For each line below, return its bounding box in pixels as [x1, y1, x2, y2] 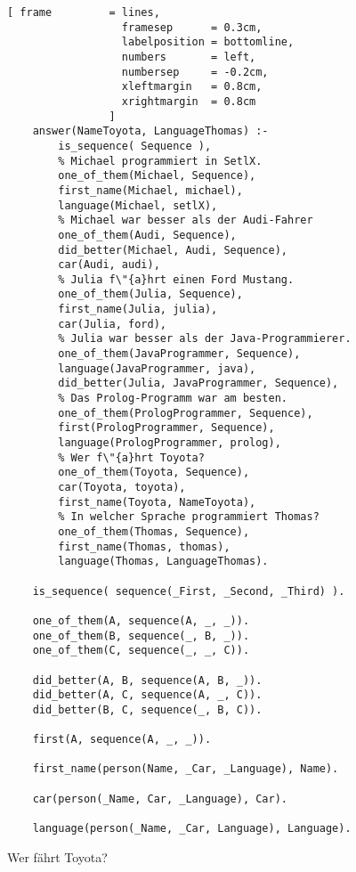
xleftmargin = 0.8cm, [121, 80, 263, 94]
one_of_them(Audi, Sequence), [58, 228, 237, 241]
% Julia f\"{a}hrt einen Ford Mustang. [58, 273, 295, 286]
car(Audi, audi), [58, 258, 160, 272]
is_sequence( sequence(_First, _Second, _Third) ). [32, 584, 345, 598]
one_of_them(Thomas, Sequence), [58, 525, 250, 538]
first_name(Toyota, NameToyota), [58, 495, 256, 509]
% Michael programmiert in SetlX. [58, 154, 263, 167]
